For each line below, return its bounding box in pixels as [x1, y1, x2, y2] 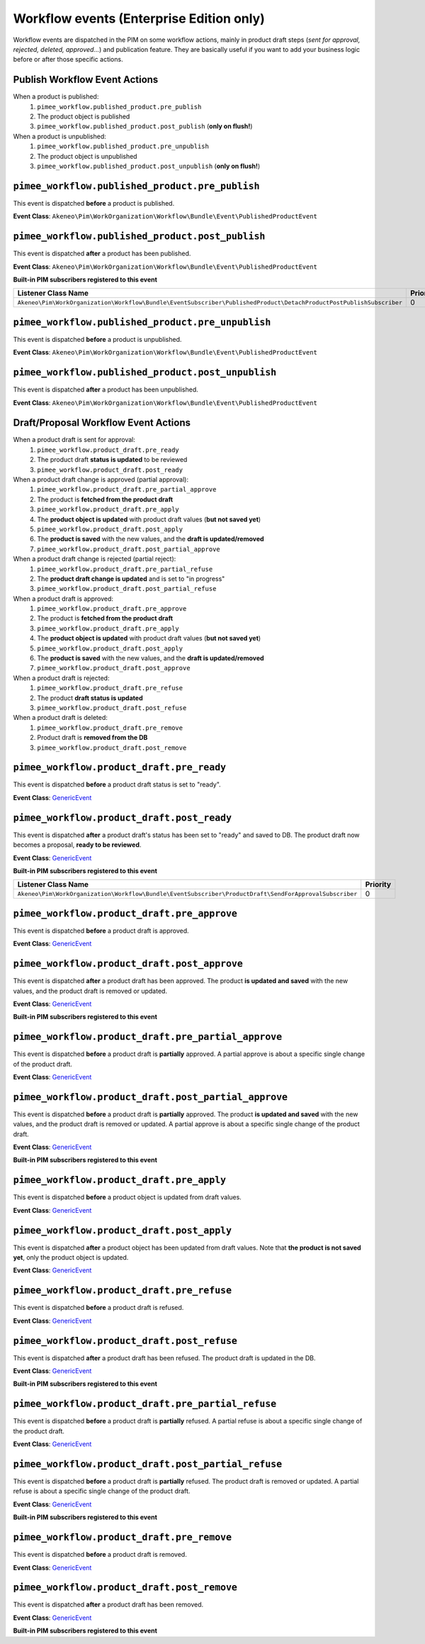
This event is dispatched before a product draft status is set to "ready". [13, 780, 221, 789]
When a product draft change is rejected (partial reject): [13, 555, 176, 563]
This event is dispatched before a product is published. [13, 199, 175, 207]
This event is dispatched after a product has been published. [13, 249, 191, 258]
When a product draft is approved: [13, 594, 113, 603]
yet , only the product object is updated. [13, 1253, 129, 1262]
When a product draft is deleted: [13, 713, 108, 722]
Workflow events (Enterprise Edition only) [13, 11, 266, 26]
